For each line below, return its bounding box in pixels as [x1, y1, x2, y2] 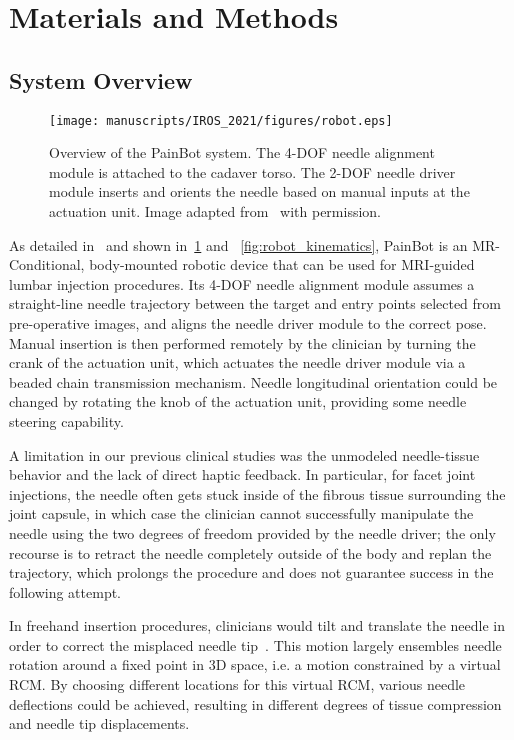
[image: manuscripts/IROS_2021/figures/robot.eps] [49, 113, 393, 128]
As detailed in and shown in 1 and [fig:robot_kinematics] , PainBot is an [9, 234, 468, 255]
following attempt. [9, 581, 122, 602]
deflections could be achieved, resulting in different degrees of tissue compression [9, 693, 502, 714]
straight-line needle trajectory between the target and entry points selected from [9, 293, 502, 314]
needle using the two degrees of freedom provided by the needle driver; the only [9, 522, 496, 543]
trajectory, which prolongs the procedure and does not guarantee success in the [9, 562, 494, 583]
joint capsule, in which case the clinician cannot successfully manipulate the [9, 503, 474, 524]
